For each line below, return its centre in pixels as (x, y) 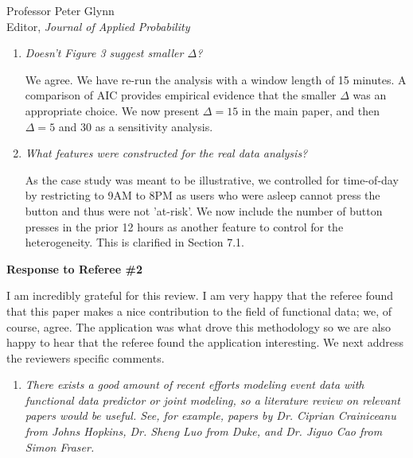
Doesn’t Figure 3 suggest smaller (104, 53)
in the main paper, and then (310, 110)
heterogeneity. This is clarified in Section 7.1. (134, 242)
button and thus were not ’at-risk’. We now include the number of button (204, 210)
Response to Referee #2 (74, 268)
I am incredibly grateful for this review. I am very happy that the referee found (200, 295)
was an (370, 95)
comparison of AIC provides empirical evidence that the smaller (181, 95)
